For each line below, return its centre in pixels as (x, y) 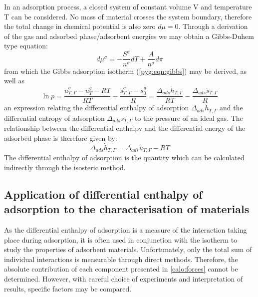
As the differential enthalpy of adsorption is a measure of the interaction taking (126, 229)
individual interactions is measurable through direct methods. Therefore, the (121, 259)
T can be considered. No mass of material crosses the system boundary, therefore (128, 16)
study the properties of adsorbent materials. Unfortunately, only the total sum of (128, 249)
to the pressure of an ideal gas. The (189, 118)
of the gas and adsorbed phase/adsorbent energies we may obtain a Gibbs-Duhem (129, 36)
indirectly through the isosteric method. (65, 167)
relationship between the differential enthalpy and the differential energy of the (125, 128)
